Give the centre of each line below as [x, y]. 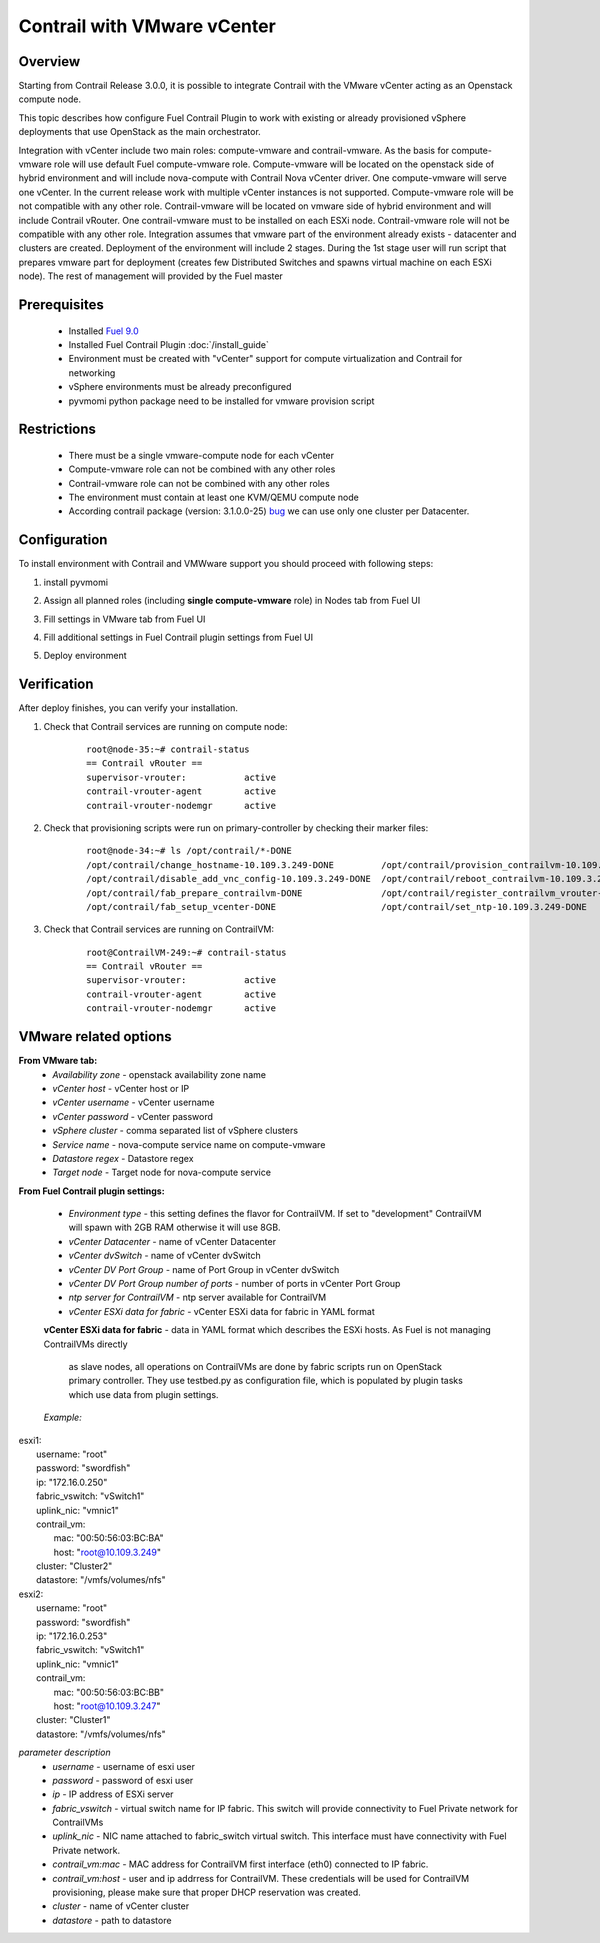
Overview [49, 61]
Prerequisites [61, 304]
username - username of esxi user [123, 1766]
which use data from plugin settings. [143, 1394]
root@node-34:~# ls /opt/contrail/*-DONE [189, 851]
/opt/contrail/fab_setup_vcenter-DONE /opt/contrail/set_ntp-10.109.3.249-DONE [336, 906]
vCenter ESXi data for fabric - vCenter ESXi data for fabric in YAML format [221, 1311]
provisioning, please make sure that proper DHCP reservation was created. [206, 1892]
